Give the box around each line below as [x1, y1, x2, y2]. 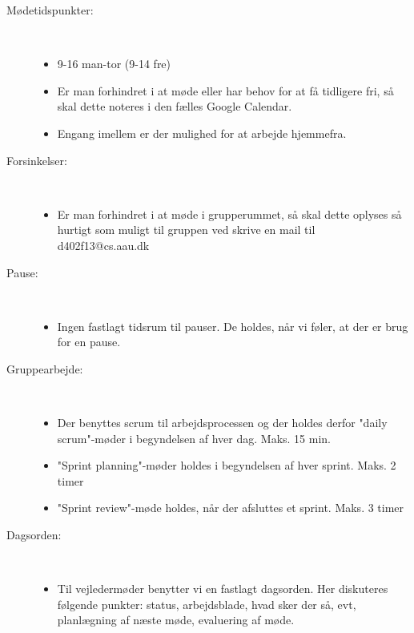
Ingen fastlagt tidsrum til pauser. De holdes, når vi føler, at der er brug [57, 317, 408, 334]
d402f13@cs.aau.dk [57, 236, 150, 253]
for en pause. [57, 333, 121, 350]
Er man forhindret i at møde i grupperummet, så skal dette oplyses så [57, 205, 402, 222]
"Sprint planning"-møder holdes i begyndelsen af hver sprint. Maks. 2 [57, 457, 396, 474]
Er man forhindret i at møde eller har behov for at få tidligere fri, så [57, 82, 394, 99]
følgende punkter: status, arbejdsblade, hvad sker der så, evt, [57, 595, 356, 612]
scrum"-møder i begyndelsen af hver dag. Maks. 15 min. [57, 429, 331, 446]
